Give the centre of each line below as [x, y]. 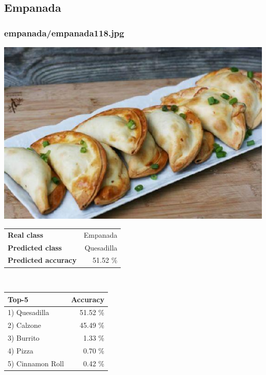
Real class [26, 234]
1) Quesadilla [28, 312]
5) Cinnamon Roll [36, 363]
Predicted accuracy [42, 260]
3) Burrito [24, 338]
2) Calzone [25, 325]
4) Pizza [20, 350]
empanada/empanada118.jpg [64, 33]
